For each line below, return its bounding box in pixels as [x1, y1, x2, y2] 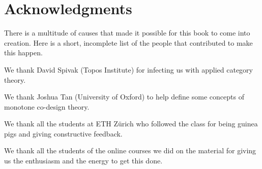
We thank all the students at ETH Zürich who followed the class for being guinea [4, 118, 258, 129]
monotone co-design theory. [4, 101, 90, 112]
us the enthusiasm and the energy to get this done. [4, 155, 163, 166]
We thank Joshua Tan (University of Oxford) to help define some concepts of [4, 91, 244, 102]
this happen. [4, 47, 43, 58]
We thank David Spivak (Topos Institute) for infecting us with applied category [4, 64, 253, 75]
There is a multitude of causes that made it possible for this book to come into [4, 27, 250, 38]
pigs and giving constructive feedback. [4, 128, 123, 139]
